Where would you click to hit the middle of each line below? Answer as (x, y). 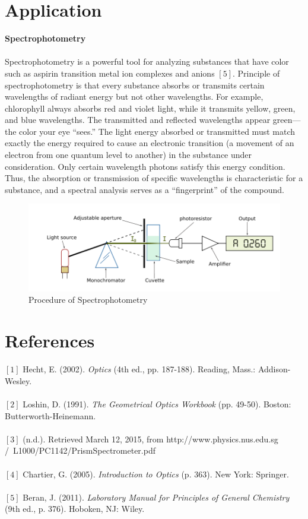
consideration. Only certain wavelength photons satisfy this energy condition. (145, 166)
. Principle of (256, 73)
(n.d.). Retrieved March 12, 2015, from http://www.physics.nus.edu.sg (150, 439)
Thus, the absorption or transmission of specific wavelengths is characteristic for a (154, 178)
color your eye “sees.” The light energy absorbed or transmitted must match (157, 131)
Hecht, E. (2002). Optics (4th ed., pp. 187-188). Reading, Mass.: (139, 369)
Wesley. (18, 380)
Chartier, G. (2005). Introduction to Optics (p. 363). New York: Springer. (156, 474)
